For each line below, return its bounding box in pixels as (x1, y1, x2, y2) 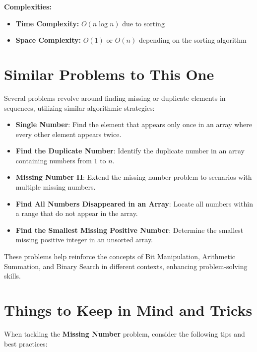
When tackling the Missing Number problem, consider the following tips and (4, 328, 245, 339)
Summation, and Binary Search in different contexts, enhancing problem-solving (4, 261, 248, 271)
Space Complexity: (15, 35, 81, 45)
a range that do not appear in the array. (15, 208, 138, 218)
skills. (4, 271, 21, 281)
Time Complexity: (15, 18, 79, 28)
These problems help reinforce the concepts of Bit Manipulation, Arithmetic (4, 251, 236, 262)
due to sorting (122, 18, 165, 28)
